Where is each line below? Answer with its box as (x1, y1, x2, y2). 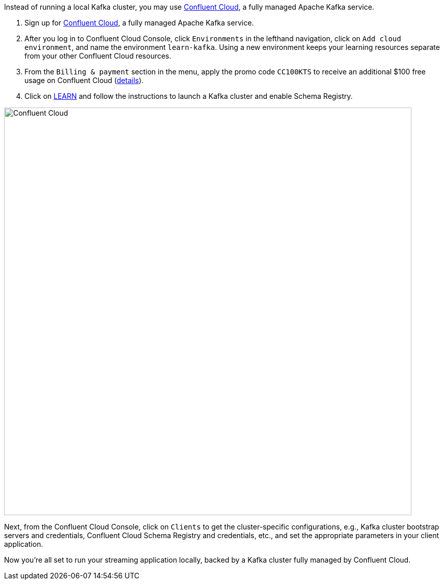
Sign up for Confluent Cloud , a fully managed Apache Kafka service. (24, 18, 254, 27)
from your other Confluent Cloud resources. (24, 51, 172, 60)
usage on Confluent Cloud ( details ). (24, 76, 144, 85)
